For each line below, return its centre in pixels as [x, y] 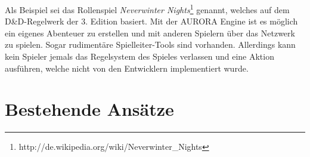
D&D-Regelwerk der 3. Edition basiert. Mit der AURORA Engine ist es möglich [151, 21]
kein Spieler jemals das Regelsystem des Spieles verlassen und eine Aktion [139, 56]
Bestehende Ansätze [89, 109]
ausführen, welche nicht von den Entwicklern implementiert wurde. [127, 68]
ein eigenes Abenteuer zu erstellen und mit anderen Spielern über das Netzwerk [150, 33]
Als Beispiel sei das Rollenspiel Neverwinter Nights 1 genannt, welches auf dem [147, 9]
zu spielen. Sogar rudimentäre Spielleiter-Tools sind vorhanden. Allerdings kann [150, 44]
